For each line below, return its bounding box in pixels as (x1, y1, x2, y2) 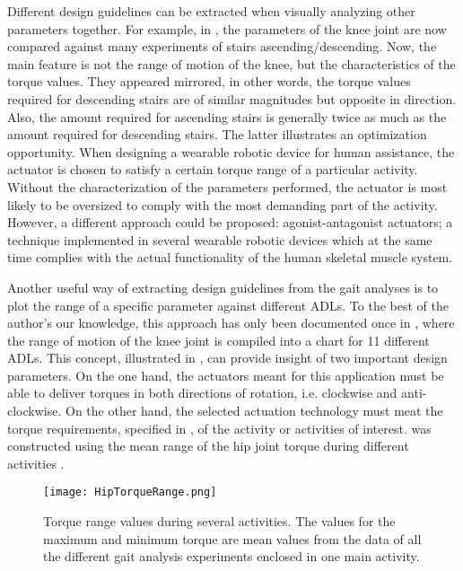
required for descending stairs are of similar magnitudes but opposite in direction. (7, 89, 457, 108)
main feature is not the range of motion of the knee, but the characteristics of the (7, 54, 456, 73)
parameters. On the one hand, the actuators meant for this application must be (7, 365, 444, 384)
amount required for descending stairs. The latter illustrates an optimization (7, 125, 427, 144)
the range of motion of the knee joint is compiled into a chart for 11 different (7, 330, 430, 349)
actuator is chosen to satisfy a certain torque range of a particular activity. (7, 160, 418, 179)
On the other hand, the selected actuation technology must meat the (66, 401, 443, 420)
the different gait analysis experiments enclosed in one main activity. (43, 547, 420, 566)
